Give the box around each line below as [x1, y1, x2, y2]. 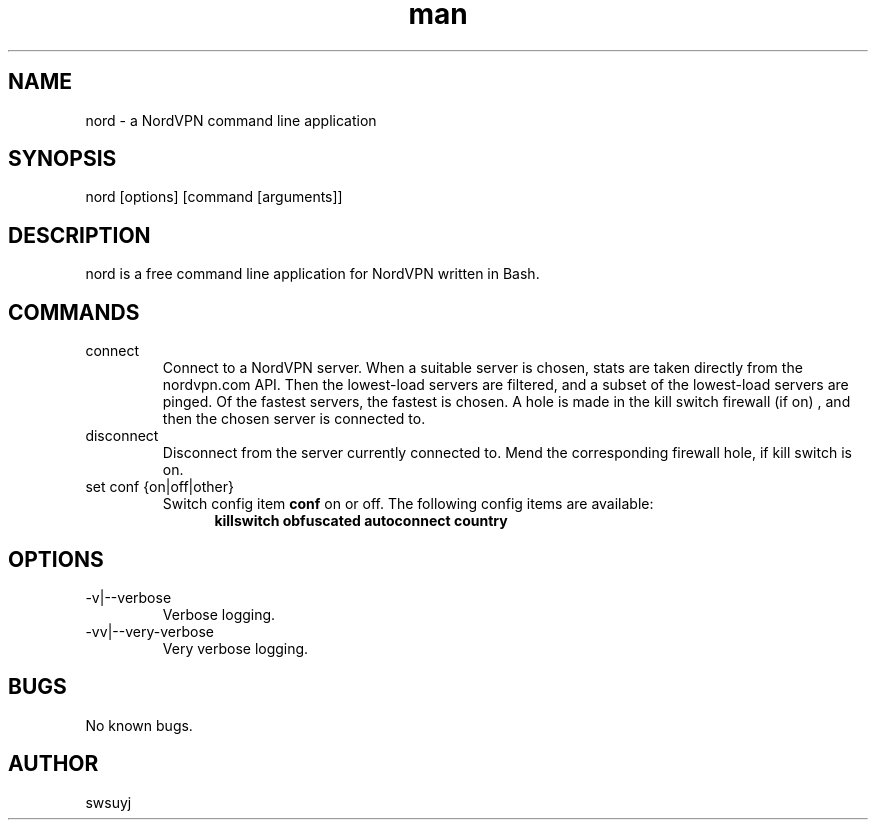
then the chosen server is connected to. [162, 410, 426, 428]
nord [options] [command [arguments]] [85, 188, 343, 206]
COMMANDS [8, 299, 140, 325]
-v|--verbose [85, 588, 172, 606]
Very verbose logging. [162, 639, 309, 657]
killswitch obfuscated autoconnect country [214, 512, 508, 530]
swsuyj [85, 793, 132, 811]
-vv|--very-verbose [85, 622, 214, 640]
